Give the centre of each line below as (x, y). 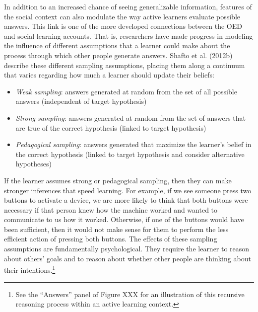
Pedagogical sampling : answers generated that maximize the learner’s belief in (133, 144)
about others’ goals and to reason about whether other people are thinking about (128, 258)
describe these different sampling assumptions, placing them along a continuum (125, 65)
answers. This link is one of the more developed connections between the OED (123, 26)
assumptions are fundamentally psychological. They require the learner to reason (127, 249)
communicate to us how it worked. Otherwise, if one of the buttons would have (124, 219)
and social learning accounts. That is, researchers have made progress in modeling (129, 36)
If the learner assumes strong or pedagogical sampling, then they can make (118, 180)
